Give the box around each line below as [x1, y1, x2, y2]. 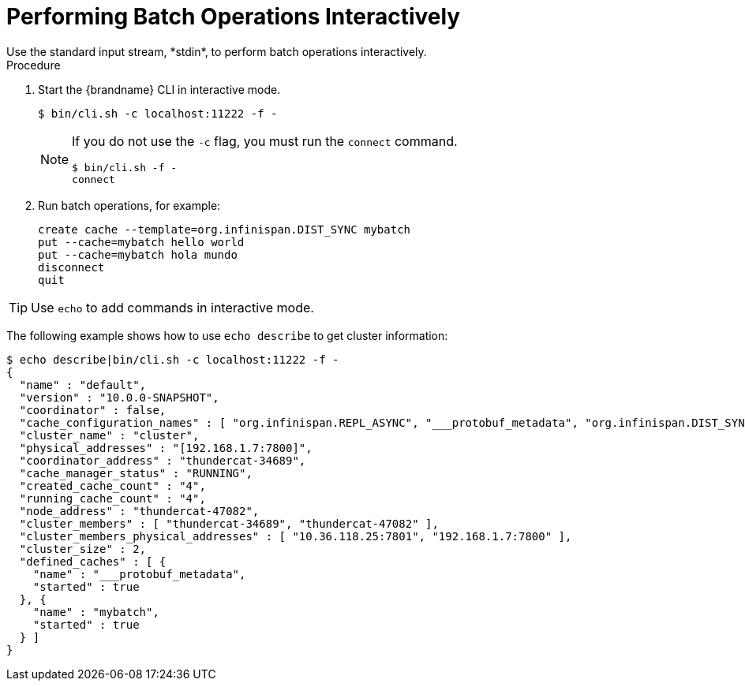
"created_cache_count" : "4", [19, 479, 206, 492]
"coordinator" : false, [19, 403, 167, 416]
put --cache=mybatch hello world [38, 235, 245, 248]
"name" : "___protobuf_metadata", [32, 567, 246, 581]
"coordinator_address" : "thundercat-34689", [19, 454, 306, 467]
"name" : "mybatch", [32, 605, 159, 618]
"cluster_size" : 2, [19, 542, 147, 555]
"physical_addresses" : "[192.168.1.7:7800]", [19, 441, 313, 454]
